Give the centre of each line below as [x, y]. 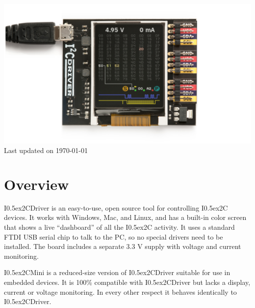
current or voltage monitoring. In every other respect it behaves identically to [120, 292]
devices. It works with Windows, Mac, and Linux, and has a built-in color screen [125, 217]
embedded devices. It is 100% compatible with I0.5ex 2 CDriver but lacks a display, [127, 282]
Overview [37, 184]
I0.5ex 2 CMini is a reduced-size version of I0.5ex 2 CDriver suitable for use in [117, 272]
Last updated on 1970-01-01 [46, 150]
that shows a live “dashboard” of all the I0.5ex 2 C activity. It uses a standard [119, 227]
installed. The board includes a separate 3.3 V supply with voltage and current [123, 246]
